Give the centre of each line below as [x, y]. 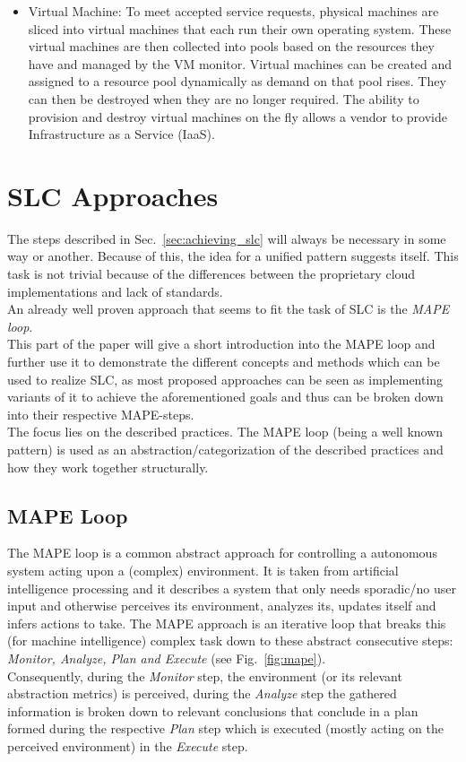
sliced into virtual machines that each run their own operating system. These [240, 28]
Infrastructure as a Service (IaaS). [121, 134]
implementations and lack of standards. [115, 291]
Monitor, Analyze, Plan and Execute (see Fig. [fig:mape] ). [167, 658]
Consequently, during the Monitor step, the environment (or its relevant [205, 675]
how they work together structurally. [108, 467]
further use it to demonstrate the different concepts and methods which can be [224, 362]
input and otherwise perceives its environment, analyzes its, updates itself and [222, 606]
